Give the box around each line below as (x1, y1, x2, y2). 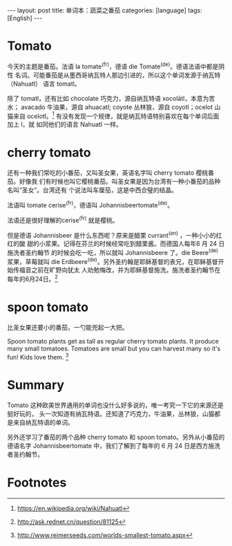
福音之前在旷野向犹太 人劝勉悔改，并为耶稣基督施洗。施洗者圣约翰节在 (19, 266, 221, 274)
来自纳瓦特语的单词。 (12, 418, 74, 426)
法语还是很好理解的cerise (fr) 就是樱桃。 (7, 214, 119, 224)
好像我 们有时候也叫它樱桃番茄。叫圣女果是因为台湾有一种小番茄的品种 (19, 178, 221, 186)
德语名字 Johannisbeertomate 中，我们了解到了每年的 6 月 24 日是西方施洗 (7, 441, 221, 450)
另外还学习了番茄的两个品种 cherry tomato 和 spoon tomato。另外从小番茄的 (7, 433, 225, 441)
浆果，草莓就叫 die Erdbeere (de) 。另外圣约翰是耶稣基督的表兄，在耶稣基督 (7, 256, 219, 265)
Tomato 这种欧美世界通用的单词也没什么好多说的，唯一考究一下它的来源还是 (7, 401, 224, 409)
